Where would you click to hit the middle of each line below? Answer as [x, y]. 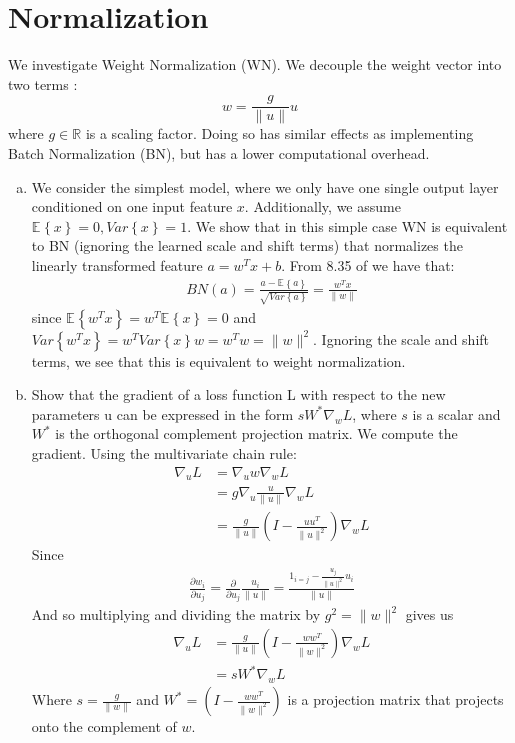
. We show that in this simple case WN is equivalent [347, 225]
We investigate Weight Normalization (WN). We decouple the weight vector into [255, 64]
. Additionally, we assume [322, 206]
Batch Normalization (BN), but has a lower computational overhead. [219, 152]
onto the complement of [104, 726]
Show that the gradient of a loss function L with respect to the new [238, 394]
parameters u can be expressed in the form [162, 413]
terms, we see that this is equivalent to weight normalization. [218, 360]
